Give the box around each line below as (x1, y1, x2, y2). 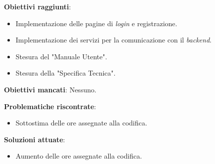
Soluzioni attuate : (4, 134, 65, 144)
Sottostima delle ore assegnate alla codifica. (15, 118, 147, 128)
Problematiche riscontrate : (4, 101, 96, 111)
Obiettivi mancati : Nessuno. (4, 84, 96, 94)
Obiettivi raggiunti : (4, 1, 71, 11)
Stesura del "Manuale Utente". (15, 51, 107, 61)
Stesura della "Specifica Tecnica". (15, 68, 116, 78)
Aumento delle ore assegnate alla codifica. (15, 151, 142, 161)
